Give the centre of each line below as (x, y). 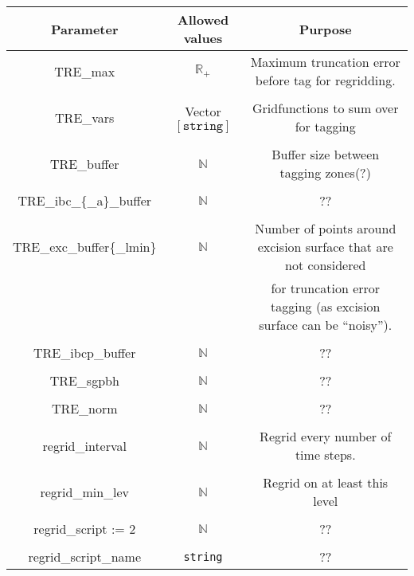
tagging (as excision (325, 306)
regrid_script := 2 (85, 529)
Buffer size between (326, 154)
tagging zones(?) (325, 172)
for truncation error (326, 288)
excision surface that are (325, 247)
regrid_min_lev (85, 492)
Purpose (325, 29)
